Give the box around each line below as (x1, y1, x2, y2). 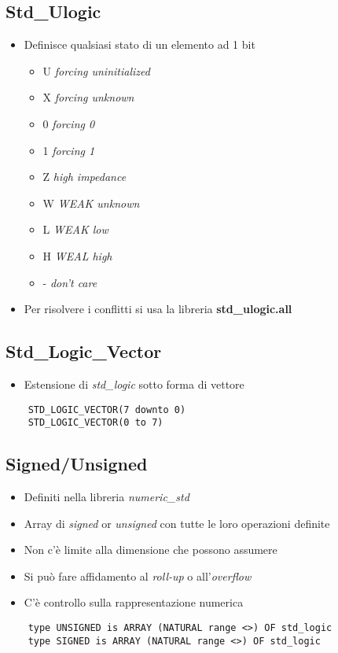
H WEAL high (42, 247, 112, 264)
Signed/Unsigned (6, 452, 148, 476)
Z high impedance (42, 168, 127, 185)
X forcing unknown (42, 89, 134, 105)
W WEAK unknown (42, 194, 140, 211)
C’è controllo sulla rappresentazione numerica (24, 594, 244, 611)
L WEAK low (42, 221, 108, 238)
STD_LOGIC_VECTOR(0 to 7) (28, 417, 163, 429)
